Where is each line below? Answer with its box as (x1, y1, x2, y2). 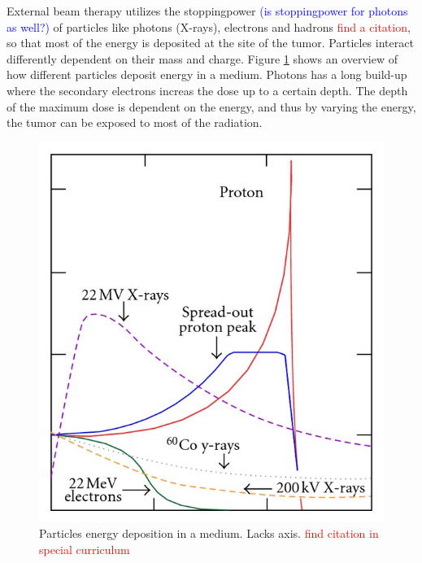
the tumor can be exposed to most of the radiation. (7, 114, 263, 131)
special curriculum (39, 541, 130, 558)
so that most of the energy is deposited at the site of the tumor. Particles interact (7, 34, 414, 51)
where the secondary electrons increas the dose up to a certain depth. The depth (7, 81, 408, 98)
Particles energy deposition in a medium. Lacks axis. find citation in (39, 525, 379, 542)
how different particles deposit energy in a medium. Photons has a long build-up (7, 66, 407, 83)
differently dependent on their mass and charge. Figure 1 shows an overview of (7, 50, 398, 67)
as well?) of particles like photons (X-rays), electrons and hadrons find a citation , (7, 18, 411, 35)
